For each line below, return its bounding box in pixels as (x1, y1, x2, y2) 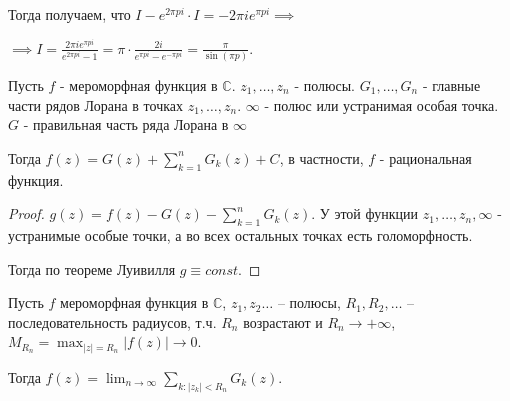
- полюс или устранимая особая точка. (264, 94, 499, 115)
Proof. (8, 203, 45, 224)
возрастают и (243, 311, 323, 332)
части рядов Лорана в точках (8, 94, 183, 115)
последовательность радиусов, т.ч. (8, 311, 217, 332)
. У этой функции (311, 203, 419, 224)
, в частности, (279, 147, 364, 168)
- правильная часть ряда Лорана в (23, 114, 229, 135)
